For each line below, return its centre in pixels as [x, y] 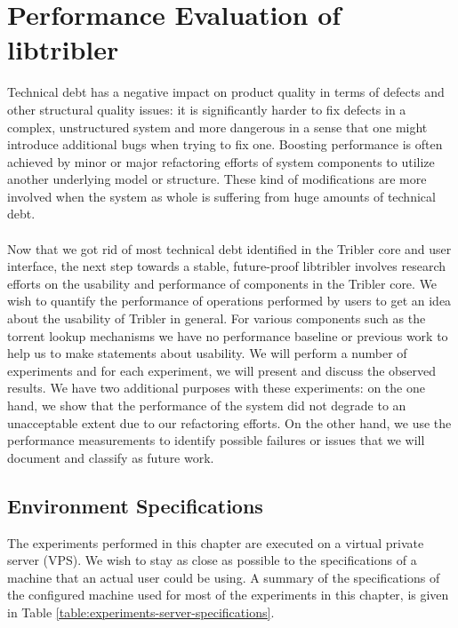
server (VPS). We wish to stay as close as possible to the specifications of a [212, 560]
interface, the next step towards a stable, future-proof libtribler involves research [227, 266]
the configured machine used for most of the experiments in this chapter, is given [228, 595]
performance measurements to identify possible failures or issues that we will [216, 440]
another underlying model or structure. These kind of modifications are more [217, 179]
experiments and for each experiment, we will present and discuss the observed [222, 370]
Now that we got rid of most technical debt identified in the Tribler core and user [229, 248]
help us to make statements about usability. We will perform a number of [207, 353]
